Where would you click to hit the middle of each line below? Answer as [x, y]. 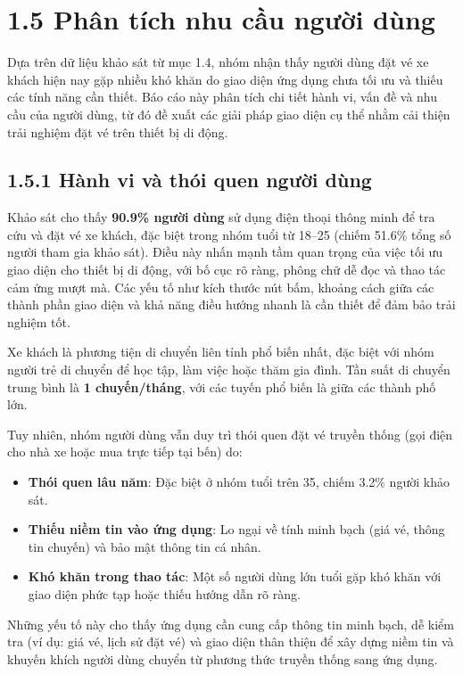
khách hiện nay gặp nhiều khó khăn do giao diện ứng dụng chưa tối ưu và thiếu [225, 79]
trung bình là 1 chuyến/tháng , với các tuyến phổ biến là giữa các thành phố [222, 386]
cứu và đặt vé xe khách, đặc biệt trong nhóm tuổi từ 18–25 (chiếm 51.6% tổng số [229, 234]
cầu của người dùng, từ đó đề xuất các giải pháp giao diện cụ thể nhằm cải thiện [229, 114]
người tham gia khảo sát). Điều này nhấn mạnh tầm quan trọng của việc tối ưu [225, 252]
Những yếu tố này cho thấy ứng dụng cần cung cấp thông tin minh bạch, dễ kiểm [231, 624]
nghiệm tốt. [39, 321]
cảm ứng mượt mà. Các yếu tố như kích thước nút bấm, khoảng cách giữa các [221, 287]
